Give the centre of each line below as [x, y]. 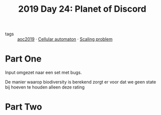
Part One [23, 59]
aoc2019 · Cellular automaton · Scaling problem [65, 39]
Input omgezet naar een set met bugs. [44, 72]
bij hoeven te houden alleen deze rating [45, 87]
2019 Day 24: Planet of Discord [82, 9]
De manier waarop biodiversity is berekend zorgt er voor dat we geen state [81, 82]
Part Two [24, 107]
